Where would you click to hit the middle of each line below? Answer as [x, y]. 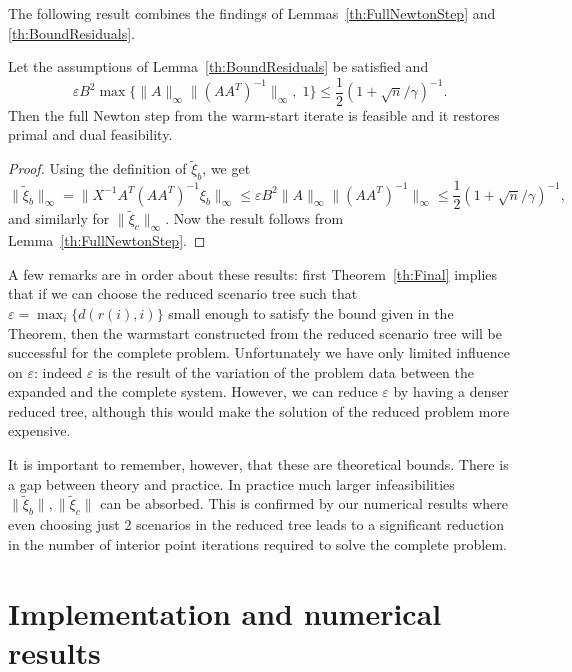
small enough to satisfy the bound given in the [311, 312]
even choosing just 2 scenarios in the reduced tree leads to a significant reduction [256, 524]
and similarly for [59, 218]
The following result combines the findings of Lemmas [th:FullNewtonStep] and [252, 13]
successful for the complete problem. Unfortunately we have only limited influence [259, 352]
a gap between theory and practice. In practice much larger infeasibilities [231, 483]
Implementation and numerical [225, 612]
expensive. [39, 430]
